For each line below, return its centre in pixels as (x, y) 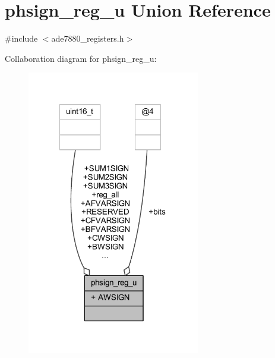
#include (21, 38)
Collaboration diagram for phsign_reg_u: (81, 58)
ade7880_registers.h (88, 38)
